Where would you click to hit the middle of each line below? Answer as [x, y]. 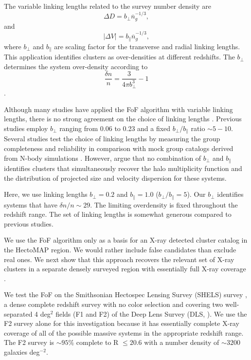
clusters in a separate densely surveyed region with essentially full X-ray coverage [125, 269]
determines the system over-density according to [76, 66]
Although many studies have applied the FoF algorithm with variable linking [118, 109]
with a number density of [182, 342]
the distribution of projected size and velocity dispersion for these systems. [115, 178]
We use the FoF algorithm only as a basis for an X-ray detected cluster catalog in [126, 240]
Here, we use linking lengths [46, 194]
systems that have [31, 204]
